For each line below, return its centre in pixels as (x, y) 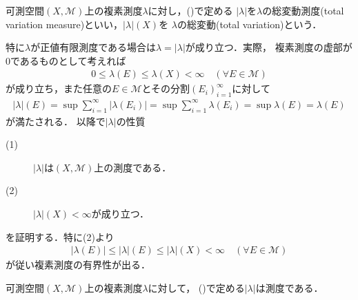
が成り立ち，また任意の (59, 88)
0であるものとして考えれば (66, 60)
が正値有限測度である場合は (93, 47)
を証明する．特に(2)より (60, 236)
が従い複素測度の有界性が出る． (78, 265)
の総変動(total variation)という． (249, 24)
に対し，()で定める (190, 10)
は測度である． (289, 287)
